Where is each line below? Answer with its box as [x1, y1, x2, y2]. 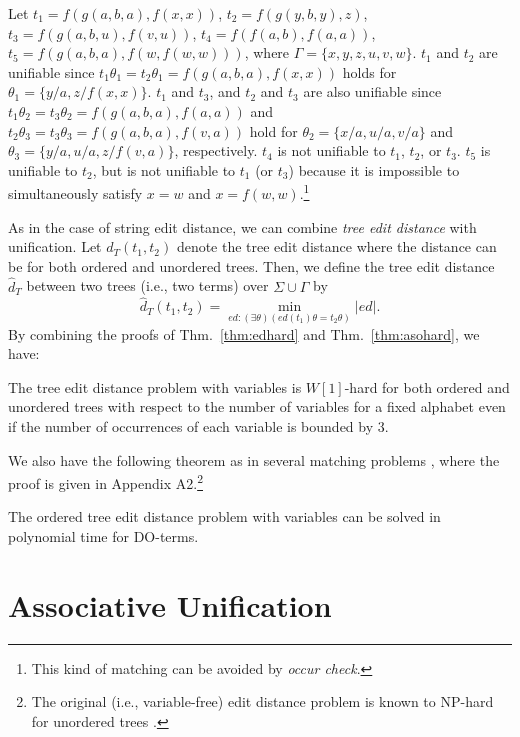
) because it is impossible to [288, 159, 460, 180]
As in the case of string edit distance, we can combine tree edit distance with [8, 216, 477, 237]
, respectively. [174, 140, 258, 161]
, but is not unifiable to [92, 159, 236, 180]
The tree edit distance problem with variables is [8, 376, 302, 397]
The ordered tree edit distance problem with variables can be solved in [8, 506, 441, 527]
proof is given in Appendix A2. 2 [8, 470, 203, 493]
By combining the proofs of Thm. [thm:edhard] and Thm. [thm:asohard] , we [8, 323, 480, 344]
